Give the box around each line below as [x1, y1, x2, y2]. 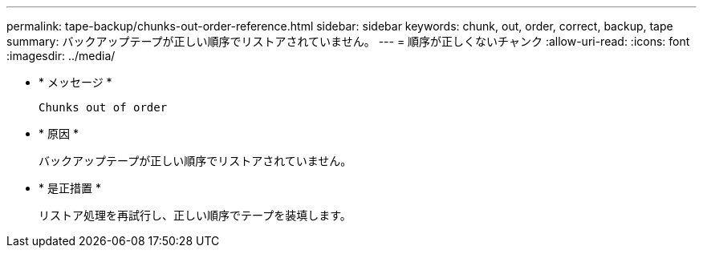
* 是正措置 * [39, 181, 101, 195]
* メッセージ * [39, 75, 112, 89]
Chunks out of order [39, 101, 168, 114]
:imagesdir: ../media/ [6, 49, 116, 62]
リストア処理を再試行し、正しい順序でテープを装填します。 [39, 208, 351, 222]
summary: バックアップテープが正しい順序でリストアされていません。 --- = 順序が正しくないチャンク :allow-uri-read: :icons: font [6, 34, 690, 48]
